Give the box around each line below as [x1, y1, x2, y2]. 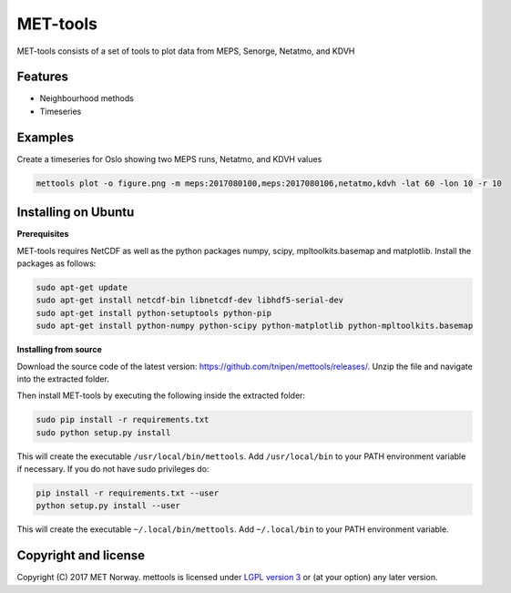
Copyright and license [16, 547, 146, 564]
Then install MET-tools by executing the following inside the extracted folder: [16, 390, 305, 401]
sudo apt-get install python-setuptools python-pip [36, 308, 272, 318]
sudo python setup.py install [36, 427, 171, 437]
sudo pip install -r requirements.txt [36, 414, 210, 425]
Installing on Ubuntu [16, 205, 135, 220]
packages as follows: [16, 258, 97, 269]
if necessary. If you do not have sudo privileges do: [16, 464, 210, 475]
